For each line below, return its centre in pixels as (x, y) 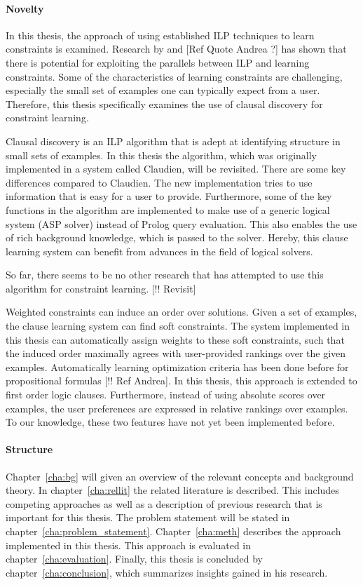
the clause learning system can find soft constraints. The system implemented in (178, 326)
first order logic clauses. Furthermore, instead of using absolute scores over (166, 395)
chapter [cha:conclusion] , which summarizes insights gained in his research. (167, 572)
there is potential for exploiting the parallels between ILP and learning (158, 62)
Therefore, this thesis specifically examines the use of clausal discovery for (164, 103)
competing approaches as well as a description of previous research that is (164, 503)
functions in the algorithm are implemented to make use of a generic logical (168, 209)
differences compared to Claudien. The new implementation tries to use (159, 182)
